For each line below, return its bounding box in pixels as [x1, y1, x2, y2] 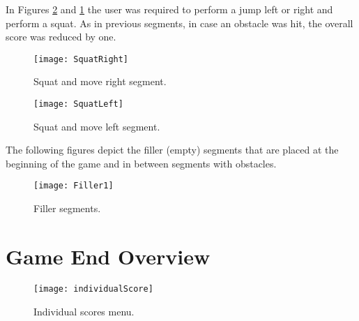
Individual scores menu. [33, 304, 135, 318]
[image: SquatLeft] [33, 99, 123, 110]
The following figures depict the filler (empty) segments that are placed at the [6, 142, 339, 157]
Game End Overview [6, 241, 211, 270]
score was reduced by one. [6, 29, 116, 44]
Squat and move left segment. [33, 119, 160, 133]
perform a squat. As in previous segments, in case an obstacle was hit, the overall [6, 15, 353, 30]
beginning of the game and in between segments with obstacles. [6, 156, 277, 170]
